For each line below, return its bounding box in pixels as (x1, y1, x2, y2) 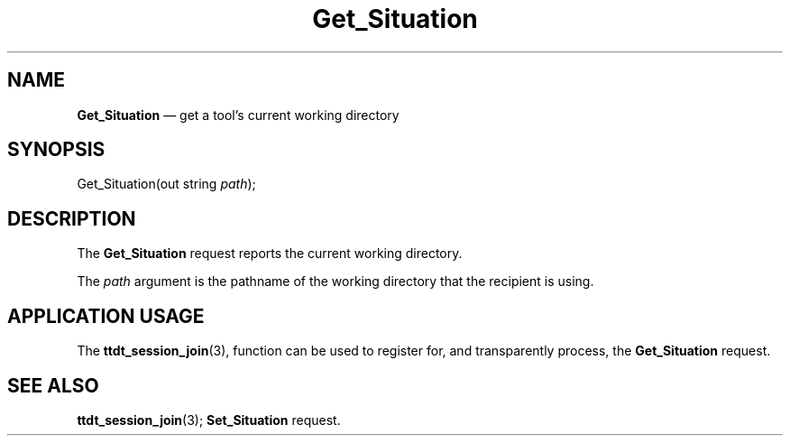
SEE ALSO (7, 374, 99, 397)
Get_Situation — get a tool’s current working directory (77, 106, 400, 123)
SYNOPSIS (7, 138, 106, 162)
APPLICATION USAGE (7, 304, 205, 328)
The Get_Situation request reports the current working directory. (77, 245, 463, 262)
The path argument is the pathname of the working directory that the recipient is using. (77, 273, 594, 290)
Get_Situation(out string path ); (77, 176, 256, 192)
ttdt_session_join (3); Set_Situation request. (77, 411, 341, 428)
